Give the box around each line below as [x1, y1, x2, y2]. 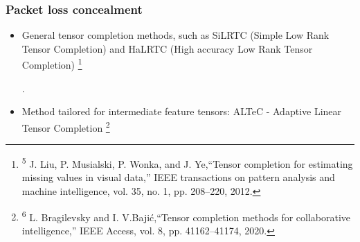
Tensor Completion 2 [21, 118, 110, 135]
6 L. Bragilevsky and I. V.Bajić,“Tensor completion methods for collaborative [21, 207, 351, 224]
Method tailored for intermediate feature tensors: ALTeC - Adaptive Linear [21, 104, 342, 119]
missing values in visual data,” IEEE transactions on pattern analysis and [21, 170, 335, 184]
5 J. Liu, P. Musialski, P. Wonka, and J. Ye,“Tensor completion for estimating [21, 155, 353, 171]
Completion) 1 [21, 55, 82, 72]
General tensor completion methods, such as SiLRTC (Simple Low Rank [21, 28, 330, 42]
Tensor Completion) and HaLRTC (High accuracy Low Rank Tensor [21, 41, 313, 55]
